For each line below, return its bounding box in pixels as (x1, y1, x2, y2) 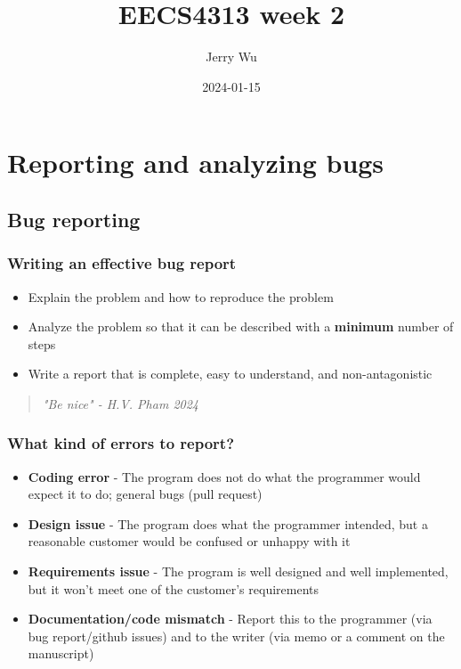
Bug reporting (7, 205, 141, 233)
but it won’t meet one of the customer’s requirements (28, 579, 319, 598)
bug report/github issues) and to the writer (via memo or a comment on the (28, 626, 445, 645)
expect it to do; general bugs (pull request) (28, 485, 263, 503)
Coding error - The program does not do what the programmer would (28, 467, 421, 485)
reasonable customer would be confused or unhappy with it (28, 532, 351, 551)
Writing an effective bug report (7, 252, 237, 274)
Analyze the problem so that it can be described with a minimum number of (28, 317, 454, 336)
